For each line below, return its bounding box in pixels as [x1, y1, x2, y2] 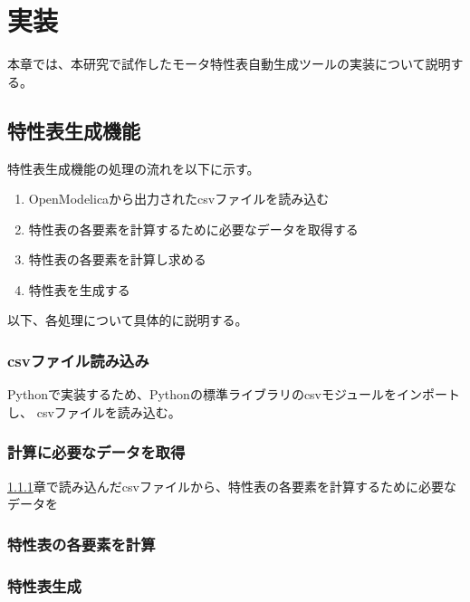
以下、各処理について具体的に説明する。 [7, 311, 248, 330]
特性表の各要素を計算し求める [28, 250, 206, 269]
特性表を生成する [28, 280, 130, 299]
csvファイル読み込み [7, 349, 149, 371]
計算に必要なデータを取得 [7, 441, 186, 463]
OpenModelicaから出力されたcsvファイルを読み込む [28, 189, 330, 208]
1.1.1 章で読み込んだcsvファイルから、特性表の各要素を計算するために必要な [7, 476, 456, 495]
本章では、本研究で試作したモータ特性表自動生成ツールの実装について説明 [7, 54, 451, 73]
